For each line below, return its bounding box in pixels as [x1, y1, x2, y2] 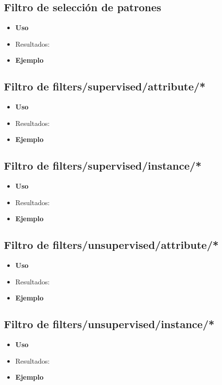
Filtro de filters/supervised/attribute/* [4, 79, 205, 94]
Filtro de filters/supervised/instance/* [4, 158, 202, 173]
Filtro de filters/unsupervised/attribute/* [4, 237, 219, 252]
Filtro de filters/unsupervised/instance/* [4, 316, 215, 332]
